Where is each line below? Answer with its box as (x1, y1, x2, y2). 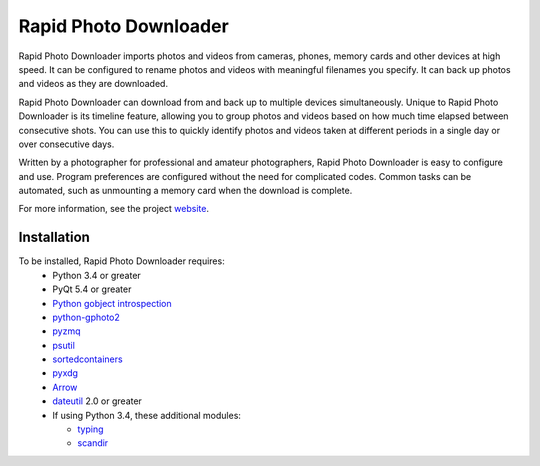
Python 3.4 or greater (52, 269, 142, 281)
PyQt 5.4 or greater (52, 283, 132, 295)
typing (77, 423, 104, 435)
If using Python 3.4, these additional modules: (52, 409, 242, 421)
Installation (18, 229, 90, 246)
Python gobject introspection (52, 297, 172, 309)
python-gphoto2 (52, 311, 120, 323)
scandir (77, 437, 109, 449)
